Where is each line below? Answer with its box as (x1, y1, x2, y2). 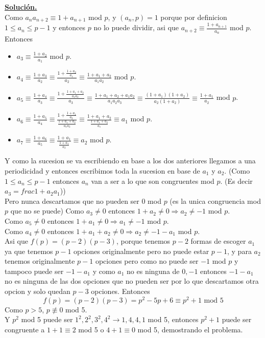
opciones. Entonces (91, 286, 150, 297)
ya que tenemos (5, 245, 53, 256)
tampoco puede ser (5, 265, 64, 276)
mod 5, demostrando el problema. (137, 324, 243, 334)
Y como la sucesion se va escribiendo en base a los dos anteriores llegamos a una (5, 155, 256, 166)
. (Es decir (220, 175, 253, 186)
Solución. (5, 2, 37, 12)
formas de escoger (190, 236, 246, 246)
